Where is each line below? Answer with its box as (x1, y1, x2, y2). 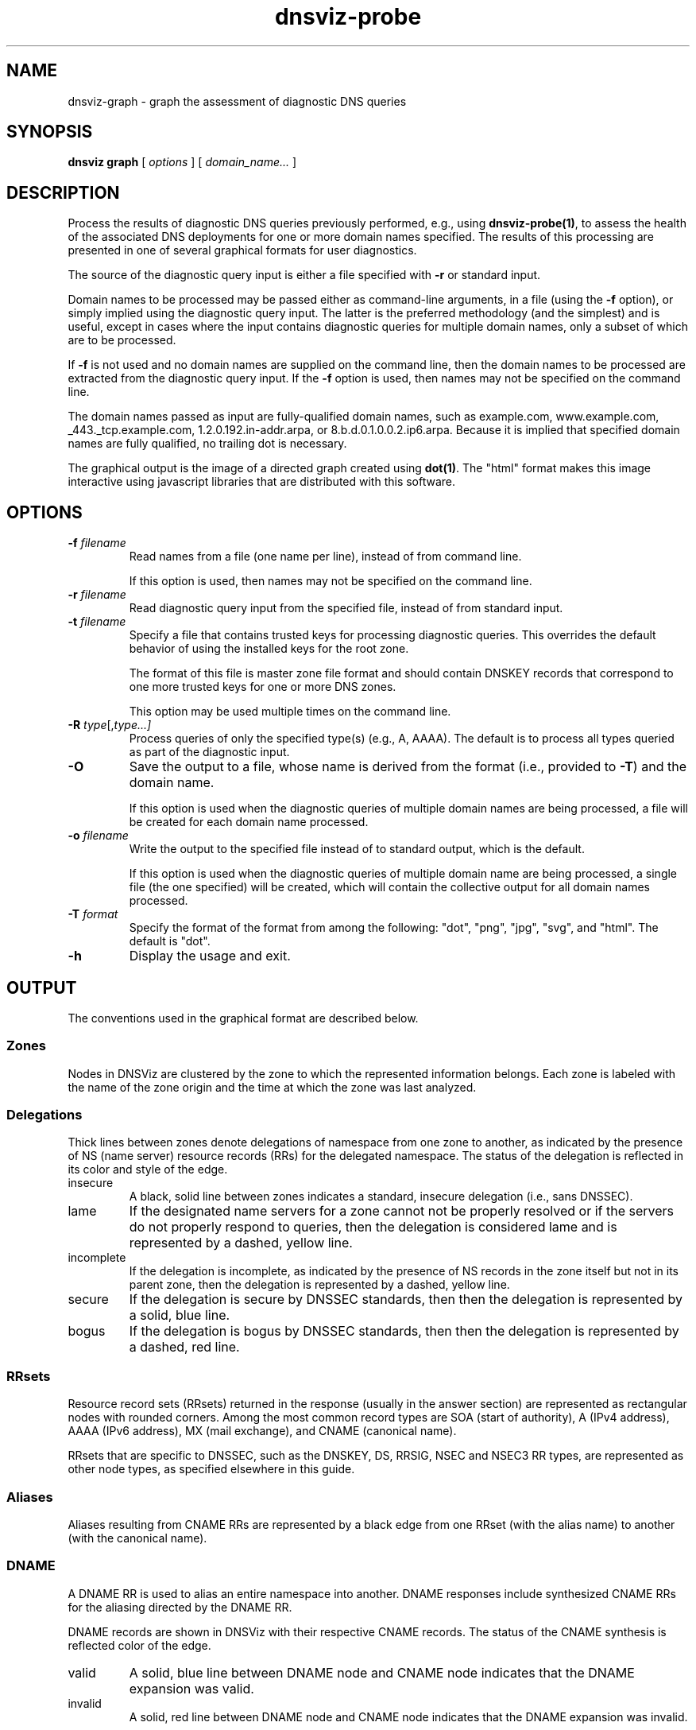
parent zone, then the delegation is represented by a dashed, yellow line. (129, 1278, 510, 1292)
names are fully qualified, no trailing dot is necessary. (68, 436, 347, 451)
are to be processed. (68, 333, 176, 347)
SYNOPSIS (6, 122, 93, 142)
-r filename (68, 588, 126, 602)
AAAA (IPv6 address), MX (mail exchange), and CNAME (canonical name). (68, 1424, 457, 1438)
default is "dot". (129, 934, 211, 948)
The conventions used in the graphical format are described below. (68, 1010, 419, 1025)
